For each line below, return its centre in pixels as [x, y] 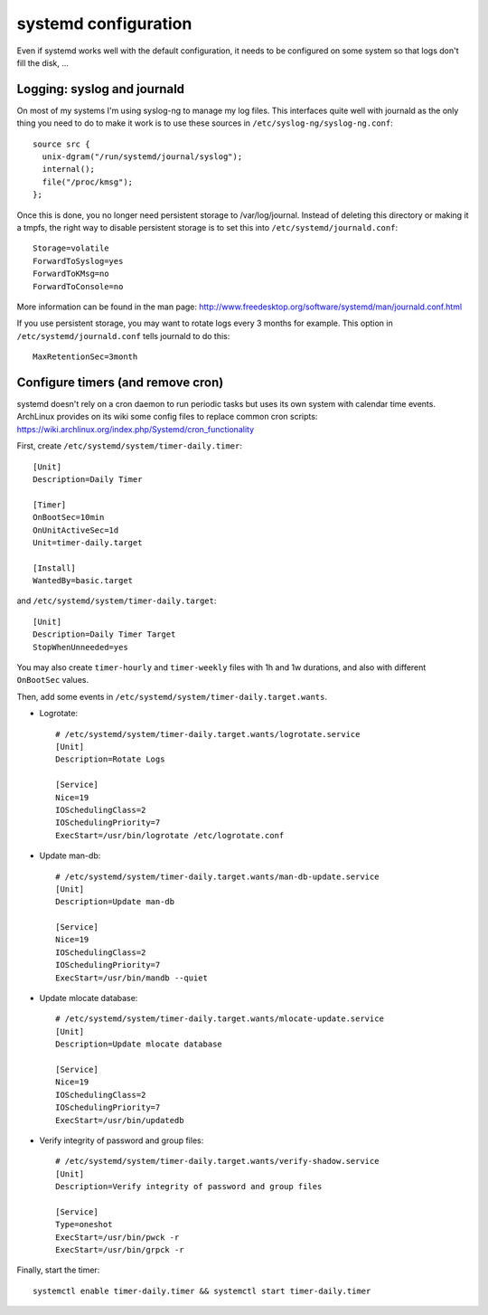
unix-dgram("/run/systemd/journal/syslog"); [142, 157]
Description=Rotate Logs [110, 759]
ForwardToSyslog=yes [78, 261]
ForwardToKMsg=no [71, 274]
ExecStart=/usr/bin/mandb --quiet [131, 978]
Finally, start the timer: [58, 1270]
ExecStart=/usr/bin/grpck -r [120, 1250]
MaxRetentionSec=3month [85, 357]
